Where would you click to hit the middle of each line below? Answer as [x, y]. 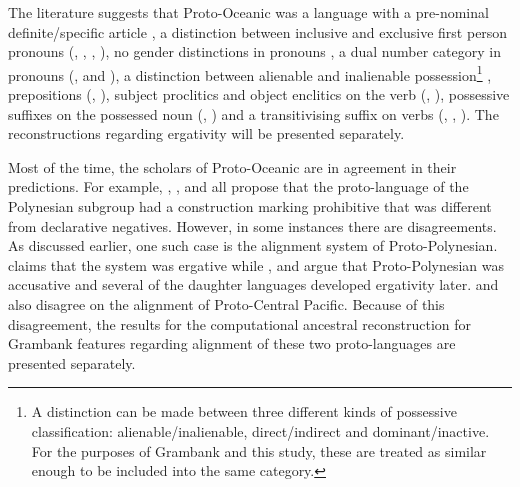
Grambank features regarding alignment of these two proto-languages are [232, 343]
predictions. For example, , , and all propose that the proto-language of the [238, 186]
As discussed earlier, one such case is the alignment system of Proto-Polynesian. [253, 245]
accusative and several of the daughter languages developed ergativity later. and [253, 284]
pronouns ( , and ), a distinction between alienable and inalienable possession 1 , [250, 73]
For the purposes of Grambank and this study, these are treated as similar [259, 450]
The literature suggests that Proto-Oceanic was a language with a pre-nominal [248, 12]
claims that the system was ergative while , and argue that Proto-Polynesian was [256, 264]
